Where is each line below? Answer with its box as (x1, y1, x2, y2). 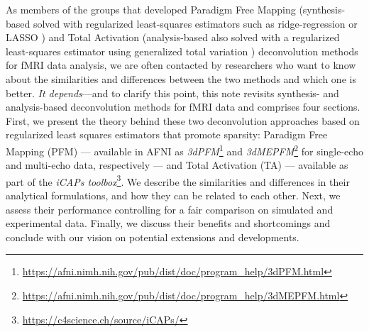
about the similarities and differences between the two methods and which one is (6, 71, 356, 86)
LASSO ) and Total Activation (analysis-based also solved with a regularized (6, 30, 340, 45)
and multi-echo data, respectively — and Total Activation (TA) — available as (6, 157, 348, 172)
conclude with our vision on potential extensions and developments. (6, 229, 299, 244)
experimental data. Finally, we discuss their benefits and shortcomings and (6, 216, 331, 231)
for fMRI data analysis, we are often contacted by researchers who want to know (6, 57, 356, 72)
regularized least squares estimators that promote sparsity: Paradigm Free (6, 127, 328, 142)
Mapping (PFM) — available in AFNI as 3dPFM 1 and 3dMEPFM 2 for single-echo (6, 141, 363, 158)
